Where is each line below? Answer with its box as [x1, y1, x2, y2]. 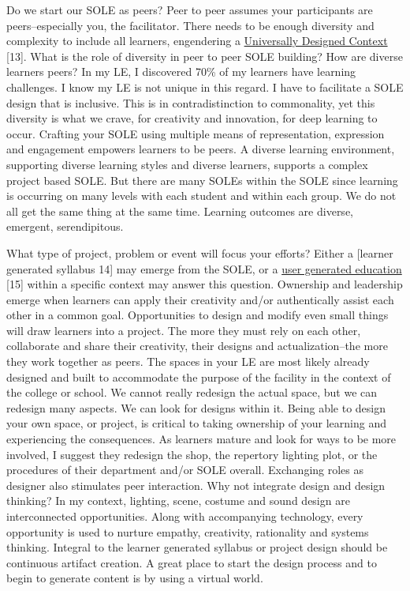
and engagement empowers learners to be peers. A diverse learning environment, [6, 141, 395, 157]
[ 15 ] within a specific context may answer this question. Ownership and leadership [6, 276, 403, 292]
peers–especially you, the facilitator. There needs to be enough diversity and [6, 17, 375, 33]
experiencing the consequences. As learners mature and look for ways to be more [6, 431, 397, 447]
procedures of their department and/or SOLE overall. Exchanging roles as [6, 461, 364, 478]
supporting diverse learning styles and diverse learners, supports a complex [6, 156, 368, 172]
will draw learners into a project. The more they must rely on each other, [6, 322, 361, 338]
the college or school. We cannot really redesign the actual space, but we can [6, 384, 378, 401]
